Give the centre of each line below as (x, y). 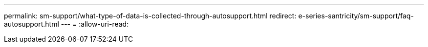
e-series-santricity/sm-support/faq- (356, 16)
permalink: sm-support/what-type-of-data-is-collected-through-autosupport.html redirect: (150, 16)
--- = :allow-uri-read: (95, 24)
